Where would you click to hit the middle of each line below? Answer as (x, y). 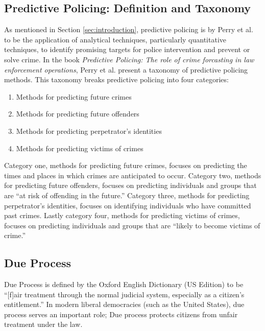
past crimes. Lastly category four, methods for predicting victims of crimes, (122, 215)
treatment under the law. (43, 324)
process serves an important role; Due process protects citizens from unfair (121, 314)
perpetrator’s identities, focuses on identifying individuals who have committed (128, 205)
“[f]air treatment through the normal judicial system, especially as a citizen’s (124, 294)
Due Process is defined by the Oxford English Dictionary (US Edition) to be (124, 284)
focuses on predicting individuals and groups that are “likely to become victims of (132, 225)
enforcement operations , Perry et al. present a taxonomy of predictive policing (126, 69)
